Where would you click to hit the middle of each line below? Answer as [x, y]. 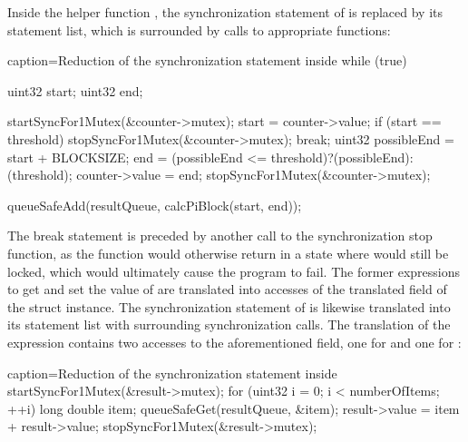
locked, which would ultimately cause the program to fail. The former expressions [234, 271]
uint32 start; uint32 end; [75, 90]
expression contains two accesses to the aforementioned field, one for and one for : [234, 342]
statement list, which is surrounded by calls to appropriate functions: [199, 29]
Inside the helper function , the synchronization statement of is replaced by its [225, 12]
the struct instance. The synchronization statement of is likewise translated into [229, 306]
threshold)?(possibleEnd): [342, 157]
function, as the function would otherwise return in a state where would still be [228, 253]
